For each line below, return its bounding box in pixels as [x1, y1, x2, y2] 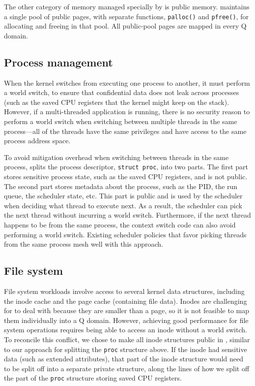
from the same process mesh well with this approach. [4, 239, 164, 249]
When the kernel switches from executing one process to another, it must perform [4, 77, 250, 88]
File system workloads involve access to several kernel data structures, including [4, 286, 245, 296]
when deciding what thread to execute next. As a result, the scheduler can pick [4, 200, 242, 210]
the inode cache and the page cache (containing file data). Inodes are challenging [4, 295, 247, 306]
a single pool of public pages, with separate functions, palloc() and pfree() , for [4, 11, 249, 21]
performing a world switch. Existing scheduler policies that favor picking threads [4, 229, 247, 239]
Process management [4, 54, 113, 69]
